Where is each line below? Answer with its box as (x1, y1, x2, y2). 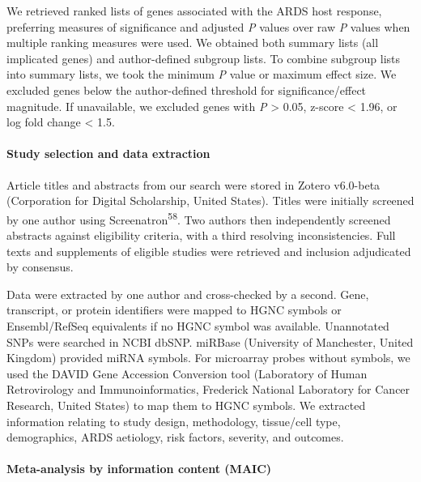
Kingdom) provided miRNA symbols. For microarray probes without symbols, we (6, 349, 410, 366)
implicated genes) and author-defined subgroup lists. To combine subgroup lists (6, 49, 401, 66)
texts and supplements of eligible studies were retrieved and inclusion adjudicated (6, 242, 411, 259)
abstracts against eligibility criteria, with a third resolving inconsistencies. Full (6, 226, 396, 243)
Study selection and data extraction (6, 145, 210, 162)
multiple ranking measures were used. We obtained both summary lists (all (6, 34, 379, 51)
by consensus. (6, 258, 74, 275)
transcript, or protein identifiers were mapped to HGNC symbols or (6, 301, 342, 318)
